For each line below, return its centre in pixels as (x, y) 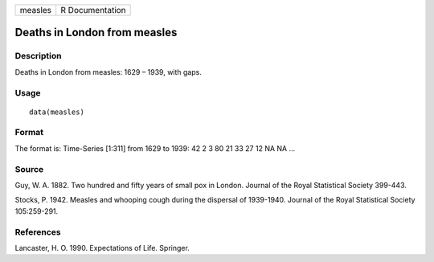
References (38, 231)
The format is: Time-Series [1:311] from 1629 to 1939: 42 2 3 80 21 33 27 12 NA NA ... (155, 148)
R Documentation (93, 10)
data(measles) (57, 112)
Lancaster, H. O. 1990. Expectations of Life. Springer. (102, 248)
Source (29, 169)
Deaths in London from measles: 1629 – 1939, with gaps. (108, 72)
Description (38, 56)
